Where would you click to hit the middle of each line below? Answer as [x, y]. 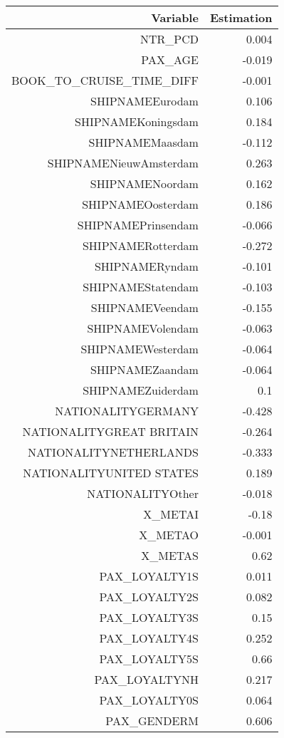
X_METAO [169, 535]
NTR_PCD [169, 39]
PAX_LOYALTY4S [149, 638]
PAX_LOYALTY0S [149, 700]
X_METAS [170, 555]
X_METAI [171, 514]
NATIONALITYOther [143, 493]
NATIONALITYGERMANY [127, 411]
